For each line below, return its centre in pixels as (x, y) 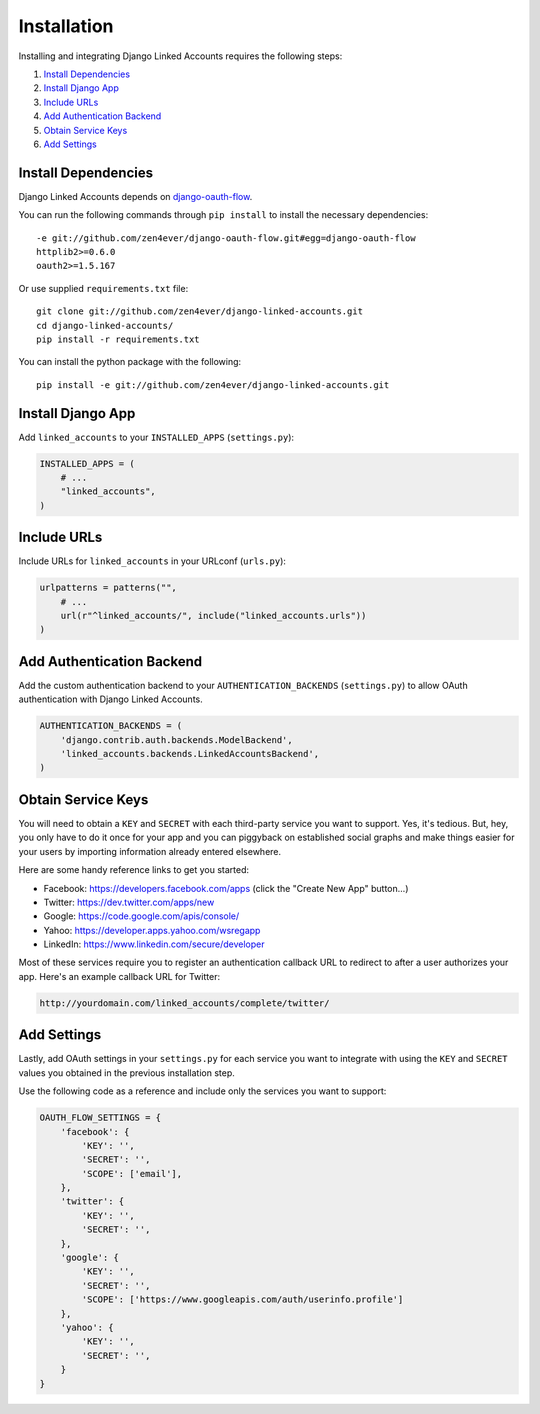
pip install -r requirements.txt (118, 339)
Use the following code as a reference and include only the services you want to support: (202, 1091)
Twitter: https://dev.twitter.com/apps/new (129, 902)
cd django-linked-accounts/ (105, 325)
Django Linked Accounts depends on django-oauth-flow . (135, 196)
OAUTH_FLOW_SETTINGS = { (100, 1118)
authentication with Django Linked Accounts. (111, 699)
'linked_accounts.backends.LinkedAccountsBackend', (190, 754)
